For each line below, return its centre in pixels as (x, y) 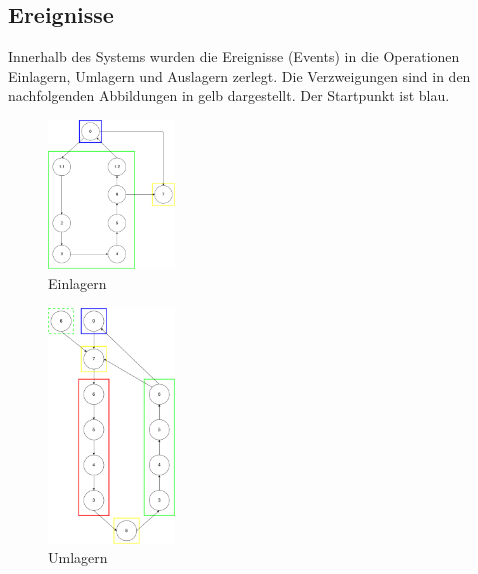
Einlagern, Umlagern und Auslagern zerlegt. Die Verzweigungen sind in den (239, 75)
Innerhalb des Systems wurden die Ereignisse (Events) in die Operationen (234, 56)
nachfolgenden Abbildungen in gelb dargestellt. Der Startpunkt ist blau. (229, 95)
